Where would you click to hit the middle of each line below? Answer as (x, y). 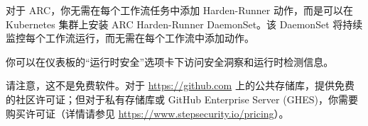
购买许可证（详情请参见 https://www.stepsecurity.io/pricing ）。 (147, 113)
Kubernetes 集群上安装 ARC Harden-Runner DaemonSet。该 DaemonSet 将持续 (184, 24)
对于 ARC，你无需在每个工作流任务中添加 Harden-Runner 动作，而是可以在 (179, 10)
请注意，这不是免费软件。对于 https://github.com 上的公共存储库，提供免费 (180, 85)
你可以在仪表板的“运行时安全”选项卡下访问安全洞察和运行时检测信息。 (170, 61)
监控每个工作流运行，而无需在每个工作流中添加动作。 (130, 38)
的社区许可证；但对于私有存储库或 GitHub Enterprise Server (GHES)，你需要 (182, 99)
